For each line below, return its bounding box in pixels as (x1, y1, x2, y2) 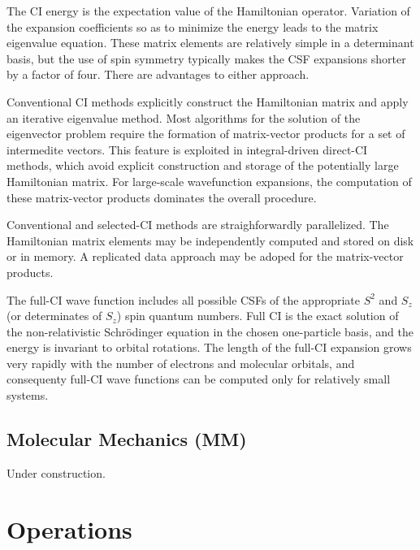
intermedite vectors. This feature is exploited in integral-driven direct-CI (6, 141, 368, 158)
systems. (6, 387, 49, 404)
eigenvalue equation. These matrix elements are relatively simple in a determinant (6, 34, 414, 51)
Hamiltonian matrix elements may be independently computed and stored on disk (6, 232, 414, 249)
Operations (6, 512, 132, 545)
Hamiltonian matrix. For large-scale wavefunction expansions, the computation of (6, 172, 412, 189)
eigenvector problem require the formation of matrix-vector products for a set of (6, 125, 405, 142)
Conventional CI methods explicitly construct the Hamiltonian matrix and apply (6, 93, 409, 110)
